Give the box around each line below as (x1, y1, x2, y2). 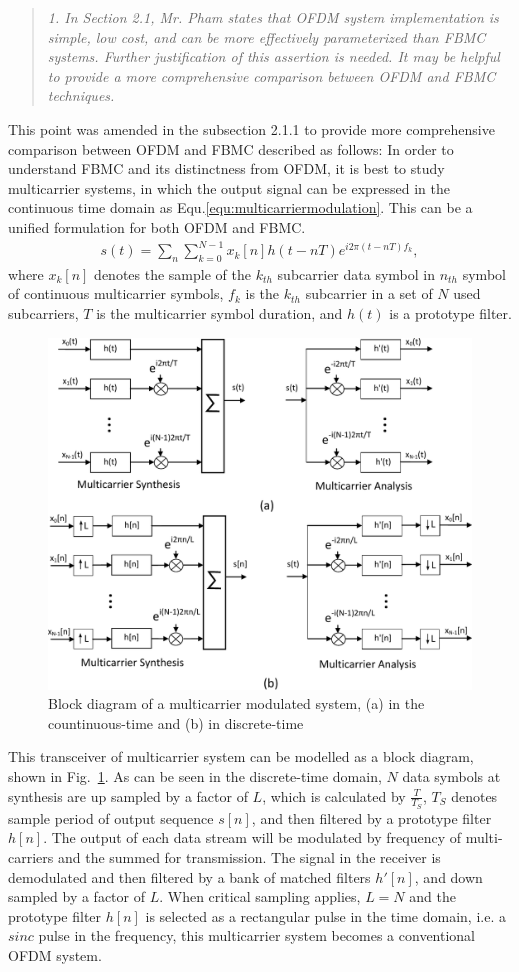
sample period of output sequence (8, 807, 214, 828)
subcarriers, (8, 303, 79, 324)
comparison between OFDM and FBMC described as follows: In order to (8, 138, 454, 159)
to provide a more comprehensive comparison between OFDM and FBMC (47, 65, 496, 86)
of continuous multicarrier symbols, (8, 283, 224, 304)
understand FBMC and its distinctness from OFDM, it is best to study (8, 158, 445, 179)
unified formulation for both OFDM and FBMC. (8, 216, 306, 237)
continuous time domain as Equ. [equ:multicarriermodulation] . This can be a (8, 197, 473, 218)
